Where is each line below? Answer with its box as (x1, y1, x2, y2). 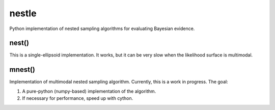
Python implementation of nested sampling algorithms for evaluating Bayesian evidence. (9, 25, 195, 32)
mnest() (9, 65, 36, 74)
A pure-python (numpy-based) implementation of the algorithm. (22, 88, 156, 94)
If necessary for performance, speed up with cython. (22, 95, 133, 101)
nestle (9, 8, 37, 19)
